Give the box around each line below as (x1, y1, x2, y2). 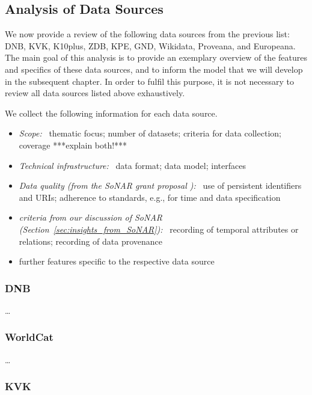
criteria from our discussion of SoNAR (19, 211, 163, 224)
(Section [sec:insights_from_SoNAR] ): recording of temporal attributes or (19, 222, 299, 235)
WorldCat (5, 329, 54, 344)
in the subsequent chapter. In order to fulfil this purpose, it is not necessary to (5, 75, 295, 87)
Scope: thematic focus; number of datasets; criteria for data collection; (19, 127, 281, 139)
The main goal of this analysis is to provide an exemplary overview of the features (5, 51, 307, 64)
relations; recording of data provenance (19, 234, 163, 247)
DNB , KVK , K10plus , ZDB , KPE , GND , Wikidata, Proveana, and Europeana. (5, 39, 296, 52)
